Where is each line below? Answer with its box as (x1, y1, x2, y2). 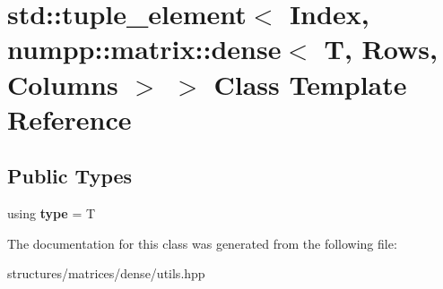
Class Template (213, 65, 407, 102)
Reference (7, 100, 132, 137)
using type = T (7, 204, 96, 223)
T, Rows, (324, 30, 438, 67)
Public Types (7, 162, 133, 190)
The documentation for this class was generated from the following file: (7, 234, 397, 252)
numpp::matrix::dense (7, 30, 282, 67)
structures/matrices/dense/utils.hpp (7, 264, 205, 283)
